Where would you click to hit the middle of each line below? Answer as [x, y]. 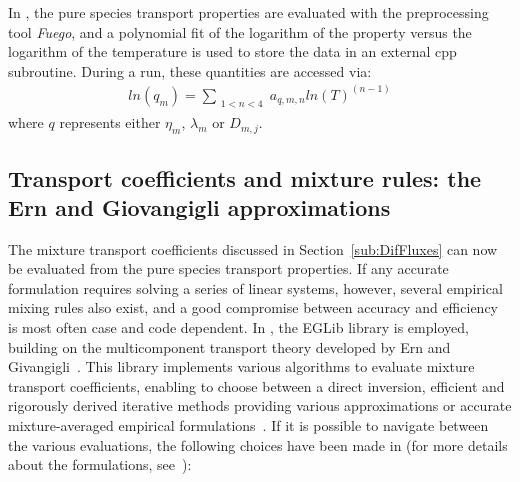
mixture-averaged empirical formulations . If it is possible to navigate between [248, 425]
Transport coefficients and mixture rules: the [245, 177]
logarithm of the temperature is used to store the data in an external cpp [232, 51]
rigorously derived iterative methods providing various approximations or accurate [260, 405]
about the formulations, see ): [100, 464]
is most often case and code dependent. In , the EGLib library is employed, [238, 327]
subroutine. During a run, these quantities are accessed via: [190, 70]
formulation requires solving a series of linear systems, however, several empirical [255, 287]
